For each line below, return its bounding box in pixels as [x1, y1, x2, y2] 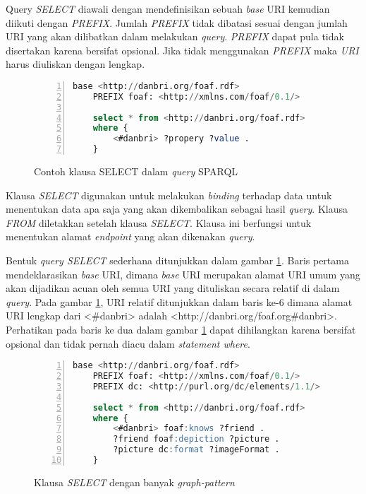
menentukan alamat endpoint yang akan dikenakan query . [6, 229, 255, 244]
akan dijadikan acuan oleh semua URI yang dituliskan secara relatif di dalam [6, 281, 340, 295]
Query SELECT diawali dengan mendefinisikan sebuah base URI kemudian [6, 1, 330, 16]
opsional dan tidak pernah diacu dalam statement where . [6, 336, 250, 351]
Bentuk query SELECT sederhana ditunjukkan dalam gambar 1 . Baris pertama [6, 253, 349, 268]
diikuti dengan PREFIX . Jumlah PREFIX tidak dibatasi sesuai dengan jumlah [6, 15, 348, 30]
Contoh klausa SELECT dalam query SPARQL [34, 164, 238, 179]
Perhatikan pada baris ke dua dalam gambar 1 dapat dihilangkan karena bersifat [6, 322, 356, 337]
